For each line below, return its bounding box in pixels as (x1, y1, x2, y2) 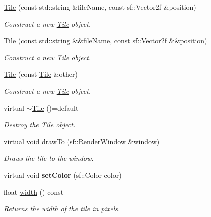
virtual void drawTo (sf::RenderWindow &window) (4, 136, 160, 146)
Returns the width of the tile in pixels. (4, 203, 120, 214)
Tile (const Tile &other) (4, 69, 78, 79)
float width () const (4, 186, 64, 197)
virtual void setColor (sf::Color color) (4, 169, 122, 180)
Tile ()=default (32, 102, 79, 113)
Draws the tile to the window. (4, 153, 94, 163)
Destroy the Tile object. (4, 119, 76, 130)
